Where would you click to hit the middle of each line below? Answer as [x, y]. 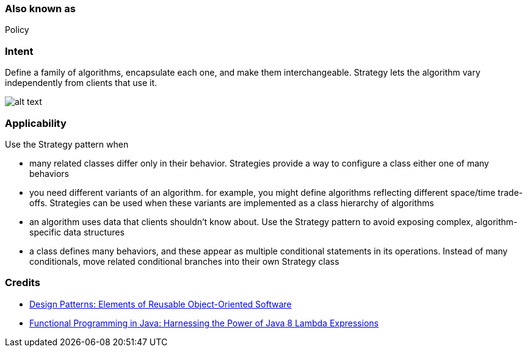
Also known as [40, 9]
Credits [23, 283]
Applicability [36, 123]
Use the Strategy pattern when [67, 144]
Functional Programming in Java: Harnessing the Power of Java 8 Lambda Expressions [204, 323]
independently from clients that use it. [81, 83]
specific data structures [77, 232]
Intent [19, 51]
